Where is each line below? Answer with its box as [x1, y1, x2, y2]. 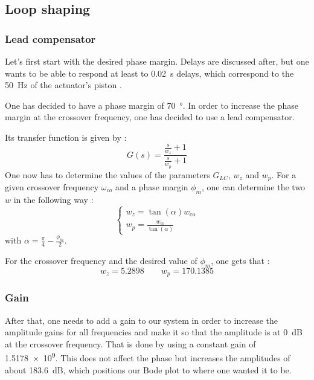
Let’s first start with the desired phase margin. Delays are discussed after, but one [5, 55, 309, 67]
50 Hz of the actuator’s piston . [5, 79, 122, 91]
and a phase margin [115, 181, 188, 193]
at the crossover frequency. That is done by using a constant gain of [5, 337, 256, 350]
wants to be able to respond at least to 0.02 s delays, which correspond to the [5, 66, 294, 79]
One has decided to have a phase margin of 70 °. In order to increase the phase [5, 98, 298, 111]
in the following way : [13, 193, 94, 205]
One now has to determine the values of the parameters [5, 168, 210, 181]
